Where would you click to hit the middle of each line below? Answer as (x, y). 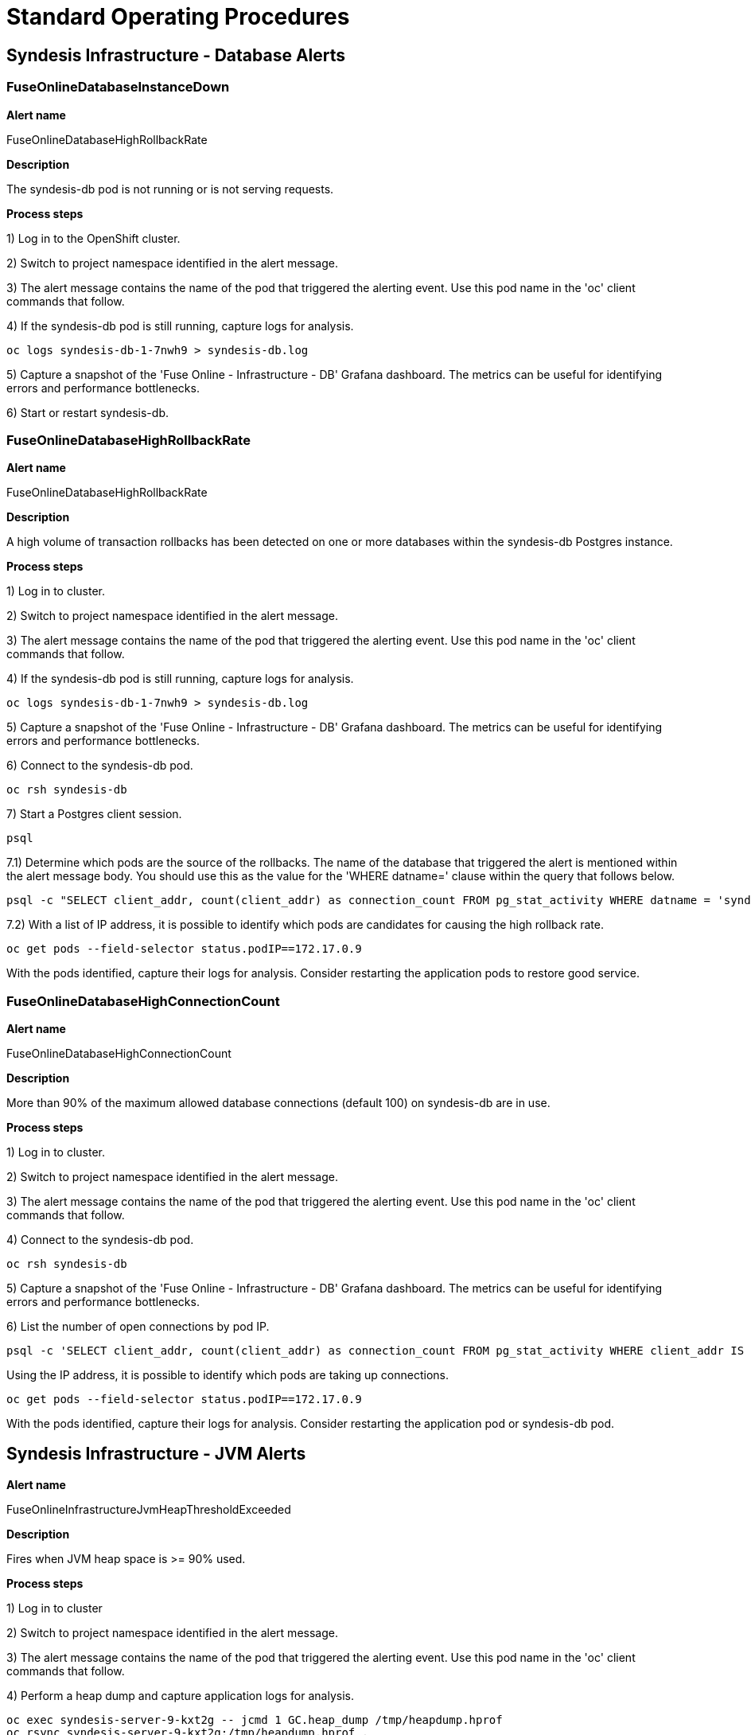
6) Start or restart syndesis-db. (88, 412)
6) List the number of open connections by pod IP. (138, 1327)
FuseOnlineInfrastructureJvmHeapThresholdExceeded (149, 1509)
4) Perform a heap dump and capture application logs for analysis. (180, 1695)
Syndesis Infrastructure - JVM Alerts (156, 1454)
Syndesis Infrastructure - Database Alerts (176, 55)
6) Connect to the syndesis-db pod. (100, 766)
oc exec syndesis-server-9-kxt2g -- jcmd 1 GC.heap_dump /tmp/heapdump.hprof (255, 1719)
